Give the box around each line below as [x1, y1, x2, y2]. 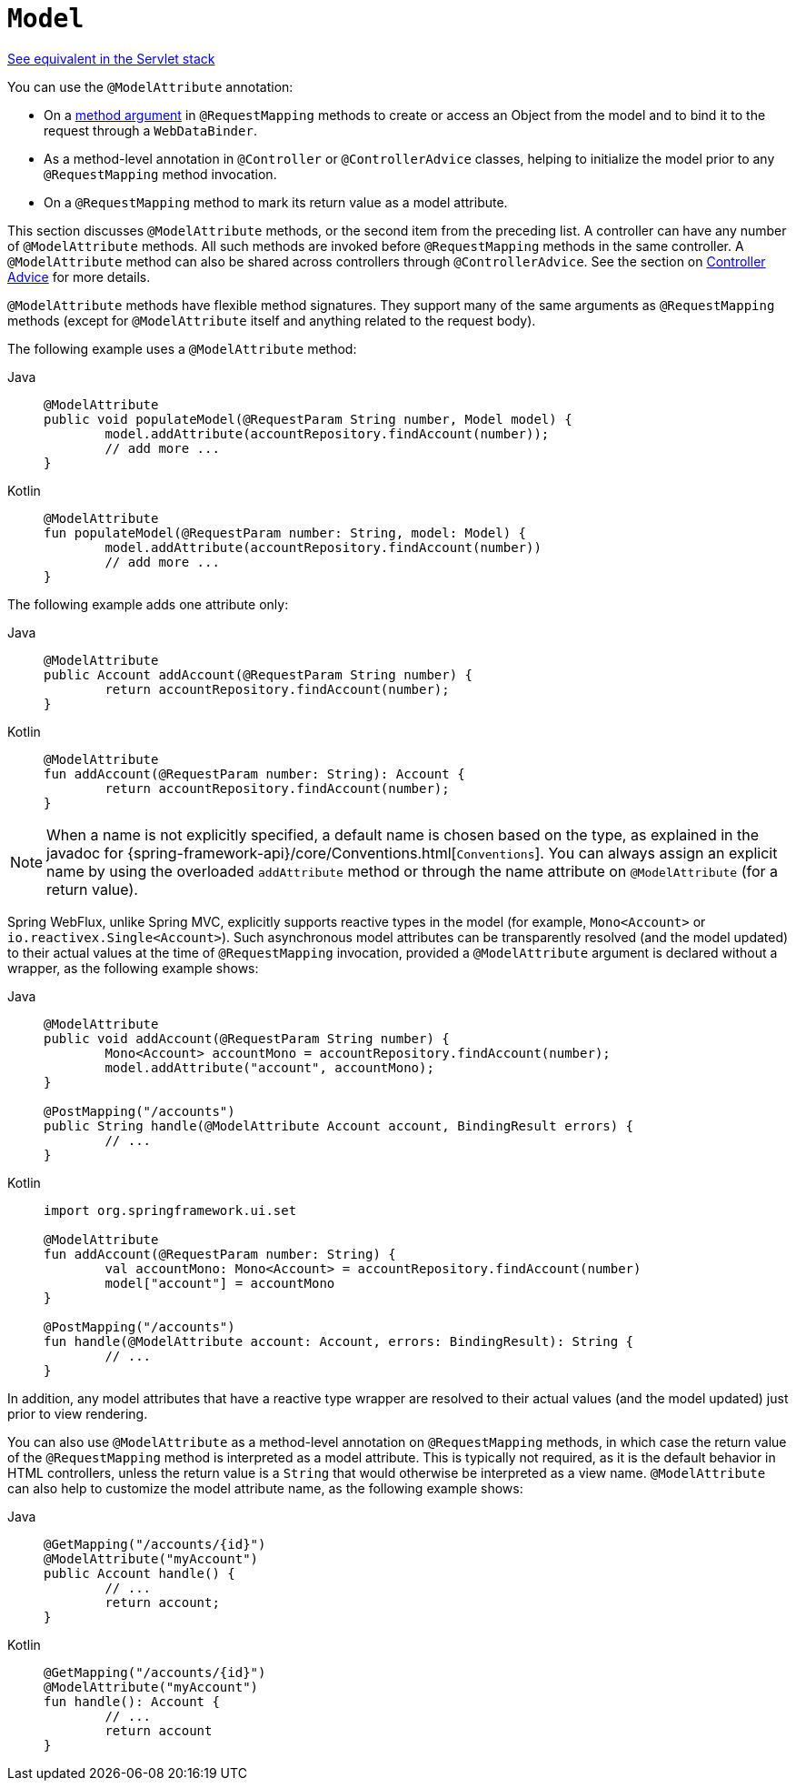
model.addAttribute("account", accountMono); [104, 1060, 434, 1075]
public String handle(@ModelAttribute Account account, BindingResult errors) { [44, 1118, 634, 1133]
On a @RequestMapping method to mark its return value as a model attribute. [44, 194, 508, 210]
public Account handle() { [44, 1565, 235, 1581]
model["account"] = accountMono [104, 1275, 335, 1291]
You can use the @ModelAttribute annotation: [7, 78, 294, 95]
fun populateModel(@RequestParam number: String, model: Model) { [44, 525, 527, 540]
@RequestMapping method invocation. [44, 166, 277, 182]
